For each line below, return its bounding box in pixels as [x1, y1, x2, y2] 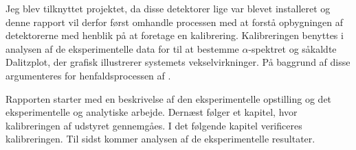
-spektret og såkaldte [248, 41, 337, 55]
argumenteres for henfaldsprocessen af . [5, 68, 171, 82]
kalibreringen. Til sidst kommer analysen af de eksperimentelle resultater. [5, 132, 315, 146]
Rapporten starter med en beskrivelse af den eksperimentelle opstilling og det [5, 91, 332, 105]
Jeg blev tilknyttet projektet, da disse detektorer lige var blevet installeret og [5, 1, 331, 15]
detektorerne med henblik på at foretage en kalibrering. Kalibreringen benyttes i [5, 28, 344, 42]
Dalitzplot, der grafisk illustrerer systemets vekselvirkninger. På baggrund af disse [5, 55, 351, 69]
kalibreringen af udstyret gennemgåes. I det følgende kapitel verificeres [5, 118, 302, 132]
